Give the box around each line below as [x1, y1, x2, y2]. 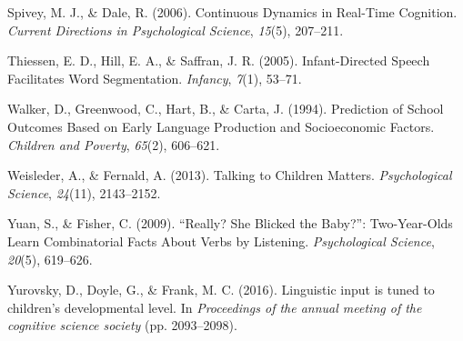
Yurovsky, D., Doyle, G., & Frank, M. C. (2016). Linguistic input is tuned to [7, 280, 435, 299]
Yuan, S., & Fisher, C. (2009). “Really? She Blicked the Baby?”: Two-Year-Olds [7, 214, 453, 233]
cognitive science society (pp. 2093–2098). [7, 316, 237, 335]
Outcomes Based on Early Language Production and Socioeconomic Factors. [7, 116, 435, 135]
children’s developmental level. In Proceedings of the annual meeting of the [7, 297, 422, 316]
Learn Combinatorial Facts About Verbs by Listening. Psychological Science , [7, 231, 435, 250]
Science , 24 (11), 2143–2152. [7, 183, 161, 202]
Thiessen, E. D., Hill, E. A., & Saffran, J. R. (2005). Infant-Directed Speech [7, 51, 430, 70]
